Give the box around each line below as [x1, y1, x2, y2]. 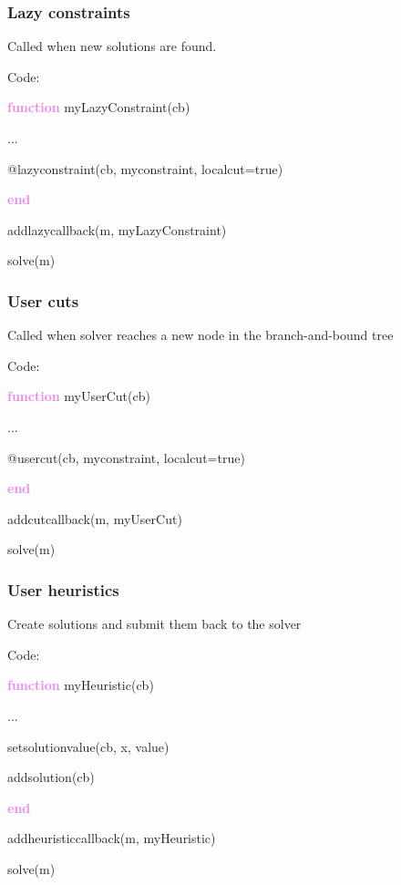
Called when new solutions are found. [7, 36, 217, 56]
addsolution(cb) [7, 767, 95, 787]
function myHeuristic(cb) [7, 675, 154, 695]
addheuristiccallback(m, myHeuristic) [7, 828, 216, 848]
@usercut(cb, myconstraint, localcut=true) [7, 448, 245, 467]
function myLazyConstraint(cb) [7, 98, 190, 117]
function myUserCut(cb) [7, 386, 150, 406]
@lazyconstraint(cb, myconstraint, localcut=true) [7, 159, 283, 178]
